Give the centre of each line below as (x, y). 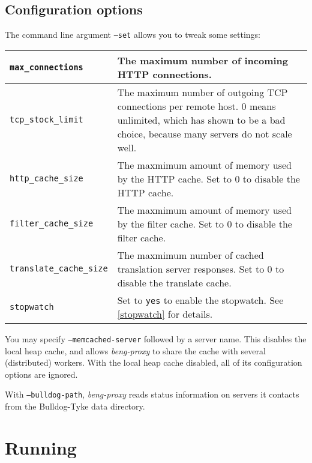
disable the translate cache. (174, 282)
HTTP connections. (164, 74)
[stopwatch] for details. (165, 313)
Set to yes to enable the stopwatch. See (200, 300)
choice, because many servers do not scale (205, 133)
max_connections (46, 67)
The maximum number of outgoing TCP (202, 92)
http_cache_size (46, 179)
